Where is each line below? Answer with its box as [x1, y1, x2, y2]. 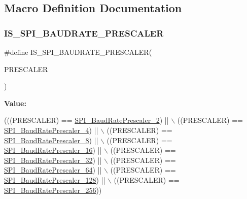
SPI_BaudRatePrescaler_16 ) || [4, 145, 102, 155]
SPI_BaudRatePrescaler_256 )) [4, 184, 102, 195]
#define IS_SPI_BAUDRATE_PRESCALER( [4, 47, 152, 57]
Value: [4, 97, 26, 108]
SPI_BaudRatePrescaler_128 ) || [4, 174, 105, 185]
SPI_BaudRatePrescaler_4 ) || [4, 124, 98, 135]
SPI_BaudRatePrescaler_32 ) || [4, 154, 102, 165]
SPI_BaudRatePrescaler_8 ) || [4, 135, 98, 145]
